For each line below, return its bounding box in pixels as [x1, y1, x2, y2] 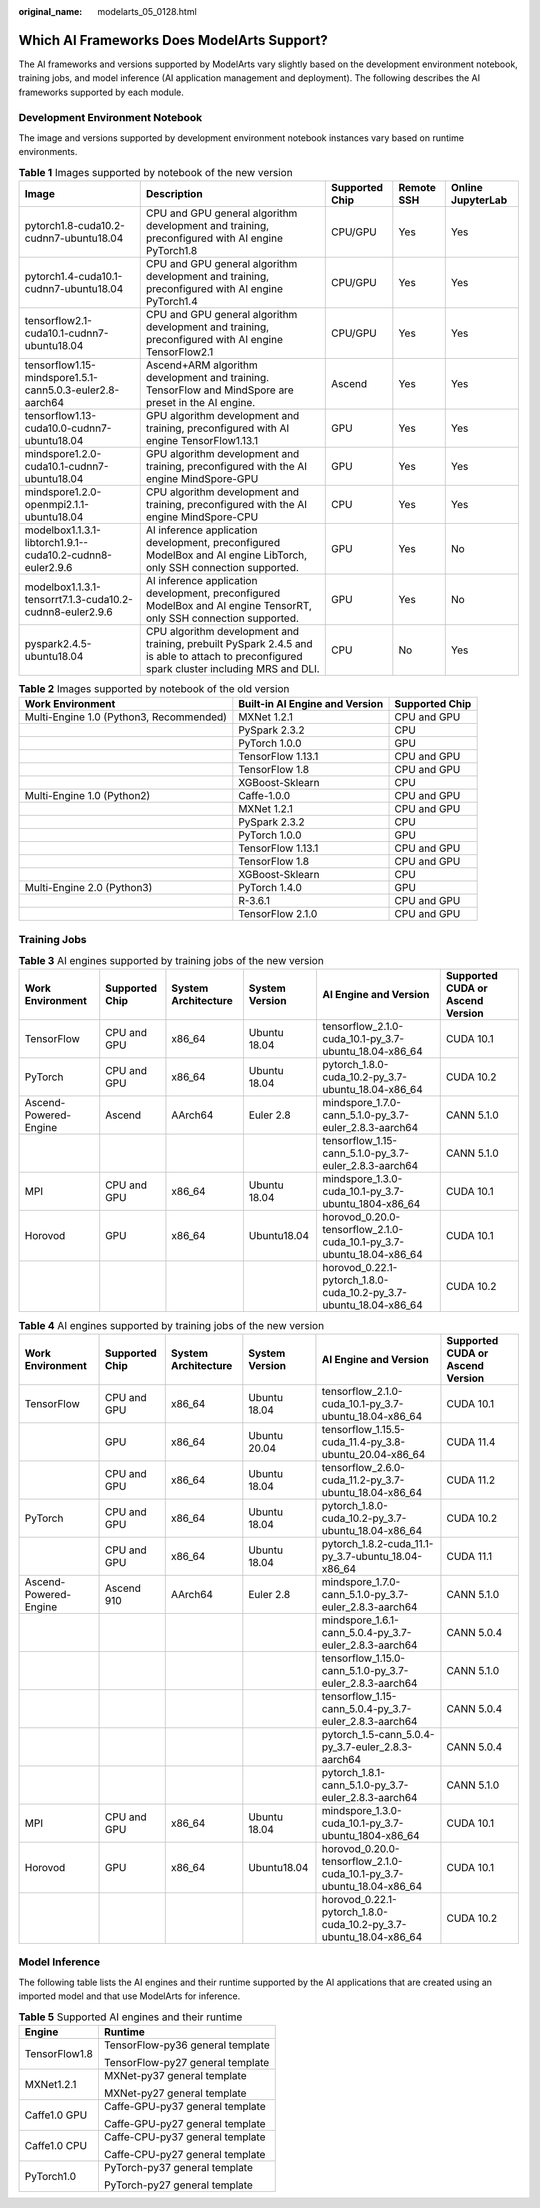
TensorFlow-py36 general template [103, 2038, 270, 2052]
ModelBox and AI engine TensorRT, [145, 598, 312, 612]
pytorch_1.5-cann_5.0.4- [321, 1727, 435, 1741]
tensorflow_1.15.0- [321, 1651, 405, 1665]
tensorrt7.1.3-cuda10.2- [24, 592, 134, 606]
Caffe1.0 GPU [24, 2108, 88, 2122]
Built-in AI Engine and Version [238, 697, 384, 711]
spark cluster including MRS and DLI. [145, 661, 320, 675]
